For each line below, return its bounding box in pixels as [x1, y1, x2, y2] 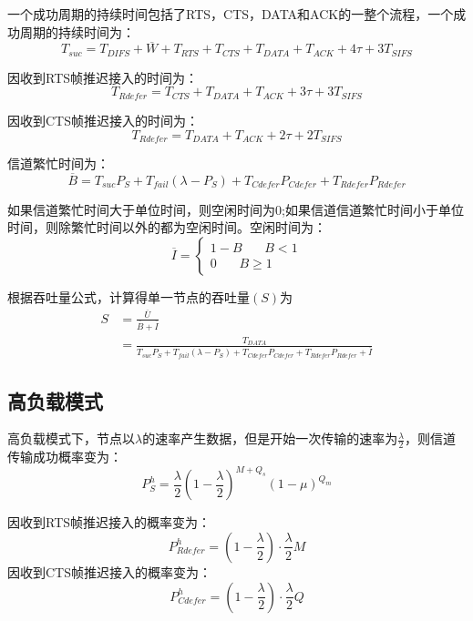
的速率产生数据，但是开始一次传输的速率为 [142, 429, 398, 448]
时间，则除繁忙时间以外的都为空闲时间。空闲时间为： [7, 218, 326, 237]
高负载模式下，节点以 [7, 429, 135, 448]
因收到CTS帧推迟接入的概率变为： [7, 562, 211, 581]
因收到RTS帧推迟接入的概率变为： [7, 513, 211, 532]
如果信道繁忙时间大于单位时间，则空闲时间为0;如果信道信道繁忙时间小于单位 [7, 199, 464, 219]
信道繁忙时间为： [7, 153, 109, 172]
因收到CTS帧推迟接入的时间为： [7, 110, 199, 129]
